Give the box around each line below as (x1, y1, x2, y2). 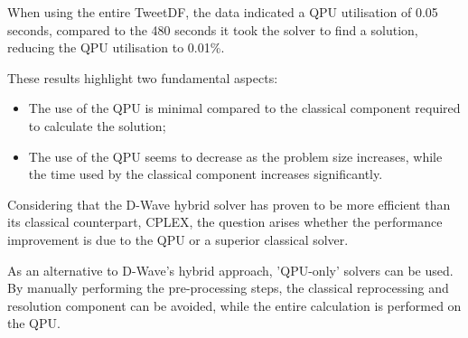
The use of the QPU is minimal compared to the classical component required (28, 99, 461, 117)
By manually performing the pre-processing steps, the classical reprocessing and (7, 278, 449, 297)
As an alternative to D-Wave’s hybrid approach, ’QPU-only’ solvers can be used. (7, 260, 454, 279)
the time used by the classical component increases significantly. (28, 164, 383, 183)
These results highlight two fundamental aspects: (7, 68, 278, 87)
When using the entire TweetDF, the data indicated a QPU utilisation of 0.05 (7, 3, 438, 21)
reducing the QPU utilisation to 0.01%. (7, 38, 225, 57)
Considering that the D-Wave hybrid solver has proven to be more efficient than (7, 194, 451, 213)
